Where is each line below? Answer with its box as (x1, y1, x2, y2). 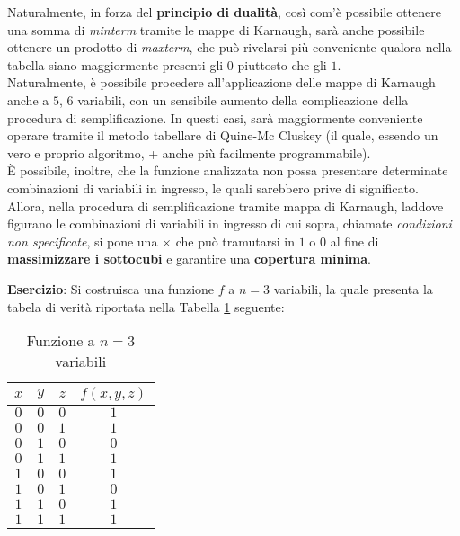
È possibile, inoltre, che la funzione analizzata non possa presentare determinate (7, 161, 448, 180)
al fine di (330, 231, 379, 250)
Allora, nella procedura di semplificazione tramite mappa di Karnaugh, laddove (7, 196, 444, 215)
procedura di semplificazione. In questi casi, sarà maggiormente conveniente (7, 108, 423, 127)
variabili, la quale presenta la (273, 279, 433, 298)
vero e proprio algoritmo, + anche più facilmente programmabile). (7, 143, 371, 162)
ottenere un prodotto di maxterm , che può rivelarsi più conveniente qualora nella (7, 38, 452, 57)
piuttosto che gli (237, 55, 327, 74)
